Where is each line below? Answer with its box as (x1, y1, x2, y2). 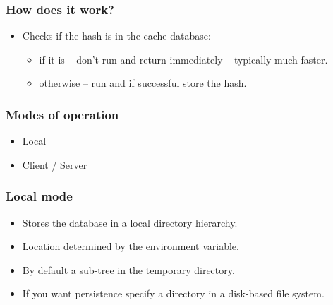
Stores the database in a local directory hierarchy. (22, 215, 238, 229)
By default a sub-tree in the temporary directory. (22, 262, 235, 277)
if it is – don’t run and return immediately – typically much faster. (39, 52, 328, 66)
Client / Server (22, 157, 87, 172)
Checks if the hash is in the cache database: (22, 28, 211, 43)
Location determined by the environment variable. (22, 239, 239, 253)
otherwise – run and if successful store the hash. (39, 76, 247, 90)
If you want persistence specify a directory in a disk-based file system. (22, 286, 325, 301)
